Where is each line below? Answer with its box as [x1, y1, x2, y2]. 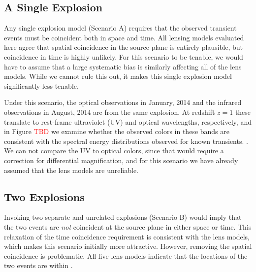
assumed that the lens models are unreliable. [4, 165, 138, 175]
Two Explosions [4, 189, 85, 204]
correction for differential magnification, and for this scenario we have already [4, 155, 238, 165]
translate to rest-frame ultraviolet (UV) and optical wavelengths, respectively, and [4, 116, 252, 127]
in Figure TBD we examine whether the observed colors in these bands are [4, 126, 229, 136]
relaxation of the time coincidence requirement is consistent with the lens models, [4, 231, 250, 241]
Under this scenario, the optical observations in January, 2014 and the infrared [4, 97, 242, 107]
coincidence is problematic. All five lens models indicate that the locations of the [4, 250, 248, 261]
